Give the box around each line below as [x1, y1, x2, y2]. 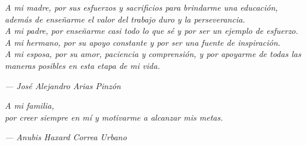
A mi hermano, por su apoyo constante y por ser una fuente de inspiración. [5, 36, 280, 48]
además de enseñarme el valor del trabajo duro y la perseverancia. [5, 12, 245, 25]
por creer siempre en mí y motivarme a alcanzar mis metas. [5, 111, 223, 123]
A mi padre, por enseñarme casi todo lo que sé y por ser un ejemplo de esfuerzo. [5, 24, 298, 37]
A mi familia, [5, 99, 54, 112]
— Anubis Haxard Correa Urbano [5, 131, 127, 143]
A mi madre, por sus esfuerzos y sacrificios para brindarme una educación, [5, 1, 278, 13]
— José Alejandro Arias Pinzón [5, 79, 121, 92]
